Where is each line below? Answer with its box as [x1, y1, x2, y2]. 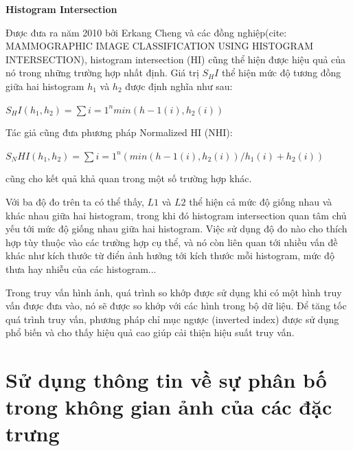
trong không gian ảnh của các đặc [5, 393, 332, 421]
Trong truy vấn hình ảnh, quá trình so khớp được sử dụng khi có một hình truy [5, 285, 342, 299]
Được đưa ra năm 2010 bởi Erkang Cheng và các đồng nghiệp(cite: [5, 25, 287, 39]
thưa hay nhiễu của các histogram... [5, 261, 157, 276]
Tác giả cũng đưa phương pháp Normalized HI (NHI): [5, 125, 233, 140]
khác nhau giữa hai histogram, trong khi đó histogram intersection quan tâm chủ [5, 208, 347, 222]
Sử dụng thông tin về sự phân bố [5, 366, 327, 394]
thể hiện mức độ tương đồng [221, 65, 341, 80]
